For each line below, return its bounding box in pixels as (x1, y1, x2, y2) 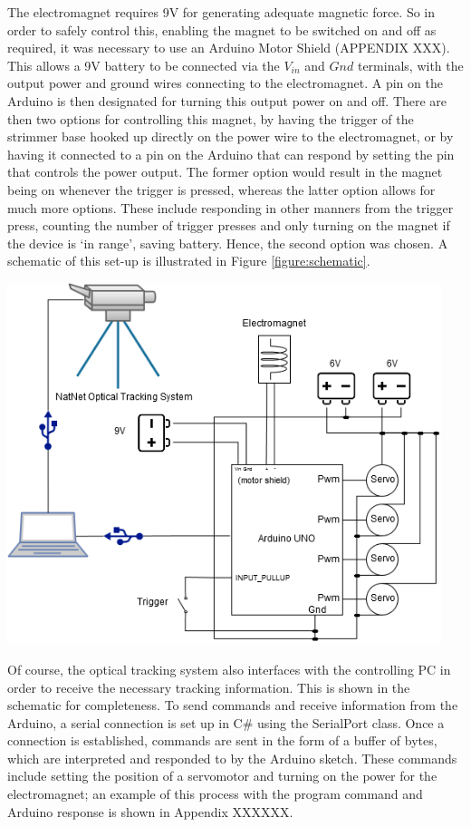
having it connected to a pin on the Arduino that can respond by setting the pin (7, 144, 455, 163)
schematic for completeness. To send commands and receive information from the (7, 696, 458, 715)
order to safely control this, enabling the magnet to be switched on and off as (7, 20, 437, 39)
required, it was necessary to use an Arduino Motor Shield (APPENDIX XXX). (7, 38, 450, 57)
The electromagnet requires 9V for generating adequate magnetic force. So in (7, 3, 436, 21)
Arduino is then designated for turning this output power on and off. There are (7, 91, 447, 110)
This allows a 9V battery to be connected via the (7, 55, 280, 74)
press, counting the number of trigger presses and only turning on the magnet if (7, 216, 450, 235)
